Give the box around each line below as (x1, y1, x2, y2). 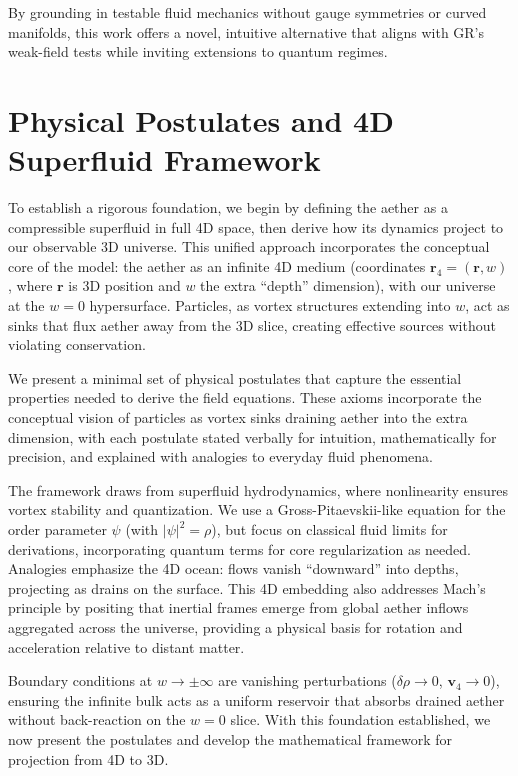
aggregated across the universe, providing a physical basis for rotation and (8, 616, 463, 637)
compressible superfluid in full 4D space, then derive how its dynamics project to (8, 216, 504, 237)
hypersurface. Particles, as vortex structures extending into (89, 295, 451, 316)
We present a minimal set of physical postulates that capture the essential (8, 367, 462, 388)
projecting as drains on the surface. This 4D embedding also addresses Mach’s (8, 577, 486, 598)
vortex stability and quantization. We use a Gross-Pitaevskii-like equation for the (8, 499, 506, 520)
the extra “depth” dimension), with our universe (200, 275, 496, 296)
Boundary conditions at (8, 670, 153, 691)
